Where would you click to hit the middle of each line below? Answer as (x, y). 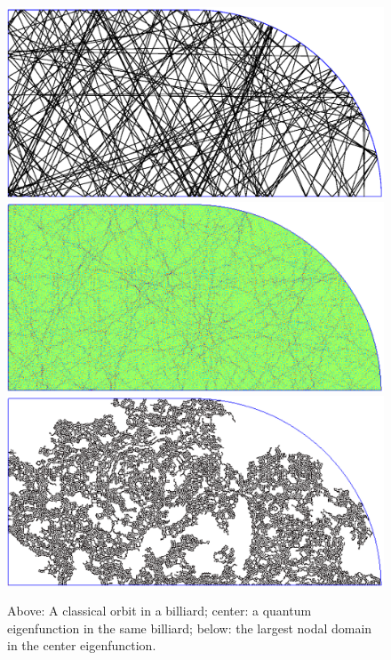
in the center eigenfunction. (82, 645)
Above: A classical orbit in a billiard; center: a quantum (160, 611)
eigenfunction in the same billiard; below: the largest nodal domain (190, 628)
